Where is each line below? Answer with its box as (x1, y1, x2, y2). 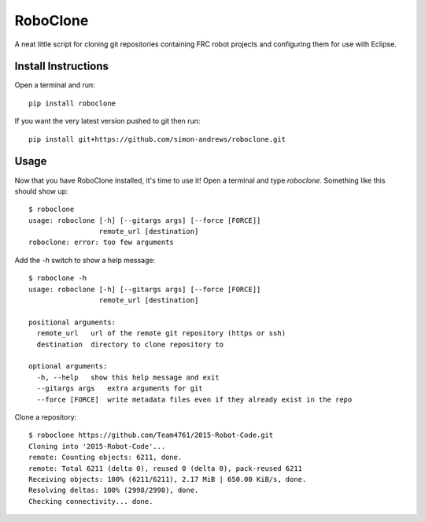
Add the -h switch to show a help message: (14, 255, 156, 265)
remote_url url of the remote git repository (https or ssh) (36, 329, 286, 338)
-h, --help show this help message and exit (36, 372, 220, 382)
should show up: (14, 186, 68, 196)
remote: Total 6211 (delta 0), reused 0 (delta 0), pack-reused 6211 (28, 464, 303, 472)
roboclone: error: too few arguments (28, 238, 175, 247)
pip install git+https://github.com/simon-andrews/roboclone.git (28, 135, 286, 143)
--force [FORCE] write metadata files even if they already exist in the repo (36, 394, 353, 404)
